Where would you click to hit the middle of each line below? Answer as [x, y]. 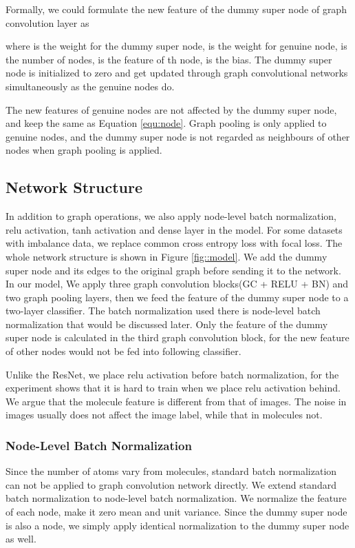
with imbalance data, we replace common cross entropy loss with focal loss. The [174, 243]
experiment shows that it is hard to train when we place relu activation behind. [173, 388]
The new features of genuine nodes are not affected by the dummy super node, [171, 109]
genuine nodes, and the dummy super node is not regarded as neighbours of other [178, 136]
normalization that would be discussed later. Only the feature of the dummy [167, 324]
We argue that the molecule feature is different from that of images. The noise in [176, 401]
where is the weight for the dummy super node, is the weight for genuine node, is [176, 46]
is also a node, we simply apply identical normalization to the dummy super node [177, 525]
